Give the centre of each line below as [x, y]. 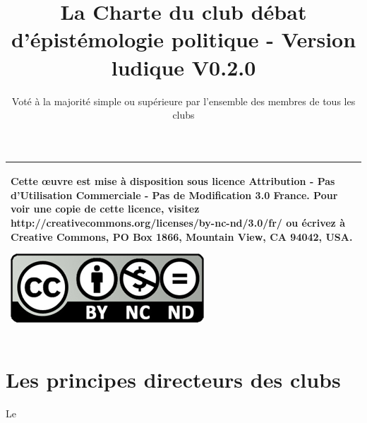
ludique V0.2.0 [183, 67]
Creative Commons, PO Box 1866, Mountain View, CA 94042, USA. [182, 236]
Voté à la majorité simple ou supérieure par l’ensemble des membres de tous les [183, 101]
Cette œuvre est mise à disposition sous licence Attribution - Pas [173, 181]
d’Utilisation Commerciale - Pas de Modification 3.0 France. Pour [174, 195]
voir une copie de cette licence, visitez [105, 209]
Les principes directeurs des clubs [173, 380]
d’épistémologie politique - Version [183, 39]
